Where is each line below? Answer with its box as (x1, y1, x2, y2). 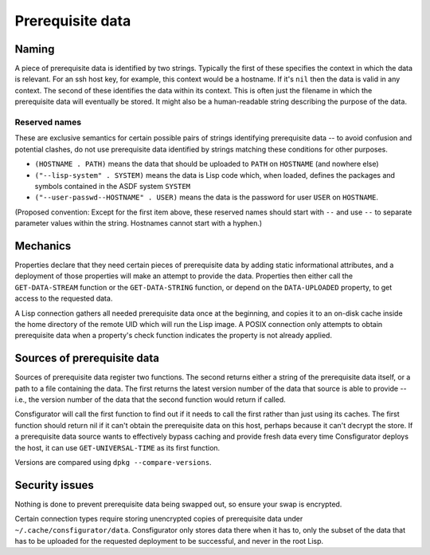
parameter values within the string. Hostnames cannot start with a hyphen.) (14, 218, 263, 228)
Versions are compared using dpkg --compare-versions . (14, 458, 212, 466)
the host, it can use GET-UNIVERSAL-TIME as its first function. (14, 443, 221, 452)
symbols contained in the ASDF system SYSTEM (34, 181, 191, 191)
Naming (14, 42, 55, 56)
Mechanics (14, 239, 72, 253)
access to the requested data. (14, 293, 113, 303)
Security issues (14, 478, 95, 492)
